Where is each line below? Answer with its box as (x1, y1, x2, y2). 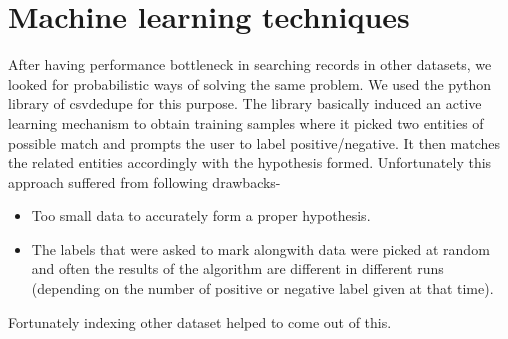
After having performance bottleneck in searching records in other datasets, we (8, 54, 492, 75)
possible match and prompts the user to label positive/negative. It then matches (8, 132, 501, 153)
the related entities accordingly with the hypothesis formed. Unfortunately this (8, 152, 492, 173)
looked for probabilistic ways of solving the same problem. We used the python (8, 73, 492, 94)
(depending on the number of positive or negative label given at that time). (31, 278, 494, 299)
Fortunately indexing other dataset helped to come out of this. (8, 311, 392, 332)
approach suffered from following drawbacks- (8, 171, 281, 192)
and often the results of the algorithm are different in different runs (31, 258, 444, 279)
